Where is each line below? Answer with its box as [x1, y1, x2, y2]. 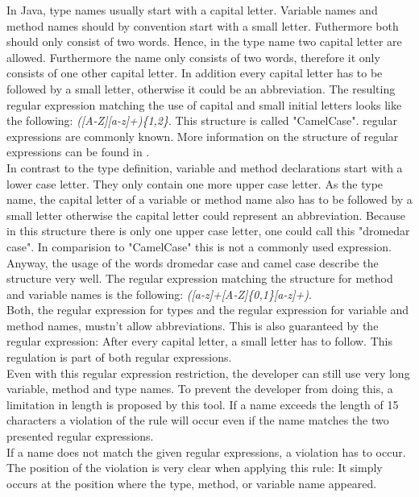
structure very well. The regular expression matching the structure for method [6, 270, 393, 287]
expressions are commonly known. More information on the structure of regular [6, 127, 399, 144]
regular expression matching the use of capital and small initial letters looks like [6, 96, 402, 113]
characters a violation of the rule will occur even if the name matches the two [6, 412, 389, 429]
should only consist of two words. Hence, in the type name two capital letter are [6, 33, 402, 50]
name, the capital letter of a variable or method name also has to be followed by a [6, 191, 413, 208]
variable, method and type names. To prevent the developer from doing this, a [6, 380, 393, 397]
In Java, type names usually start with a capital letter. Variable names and [6, 2, 378, 18]
